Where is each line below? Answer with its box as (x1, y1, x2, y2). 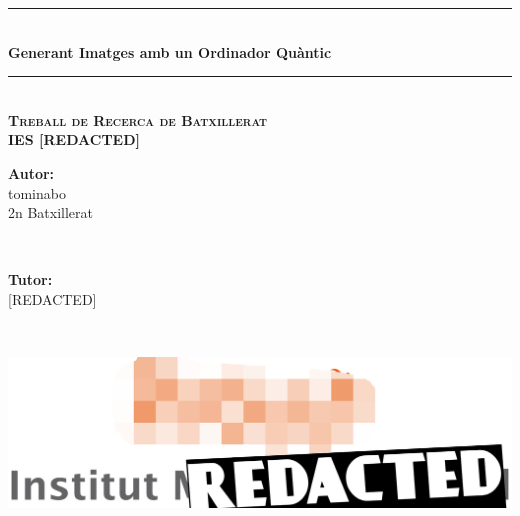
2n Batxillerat (8, 202, 94, 223)
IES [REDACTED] (8, 129, 140, 150)
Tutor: (8, 269, 53, 290)
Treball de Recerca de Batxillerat (8, 109, 268, 130)
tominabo (8, 182, 66, 203)
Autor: (8, 162, 55, 183)
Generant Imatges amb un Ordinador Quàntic (8, 41, 332, 62)
